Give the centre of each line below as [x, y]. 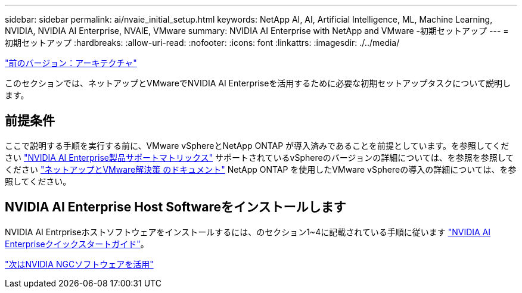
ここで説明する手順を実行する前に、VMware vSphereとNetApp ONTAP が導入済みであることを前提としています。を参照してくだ [257, 145]
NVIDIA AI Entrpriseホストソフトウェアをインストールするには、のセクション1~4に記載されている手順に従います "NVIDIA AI [248, 232]
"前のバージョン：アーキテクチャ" [71, 63]
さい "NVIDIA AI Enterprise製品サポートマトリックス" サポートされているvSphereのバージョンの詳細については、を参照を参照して [260, 157]
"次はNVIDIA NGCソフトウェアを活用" [79, 264]
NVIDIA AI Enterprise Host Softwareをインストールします [175, 207]
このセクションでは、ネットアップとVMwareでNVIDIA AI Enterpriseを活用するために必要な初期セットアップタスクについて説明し [258, 83]
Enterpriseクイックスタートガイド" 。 [77, 244]
